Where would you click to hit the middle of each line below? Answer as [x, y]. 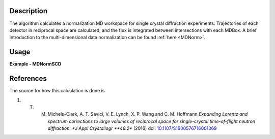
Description [29, 11]
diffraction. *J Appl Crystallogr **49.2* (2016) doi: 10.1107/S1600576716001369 [132, 128]
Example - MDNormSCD [35, 64]
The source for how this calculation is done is [57, 91]
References [28, 79]
